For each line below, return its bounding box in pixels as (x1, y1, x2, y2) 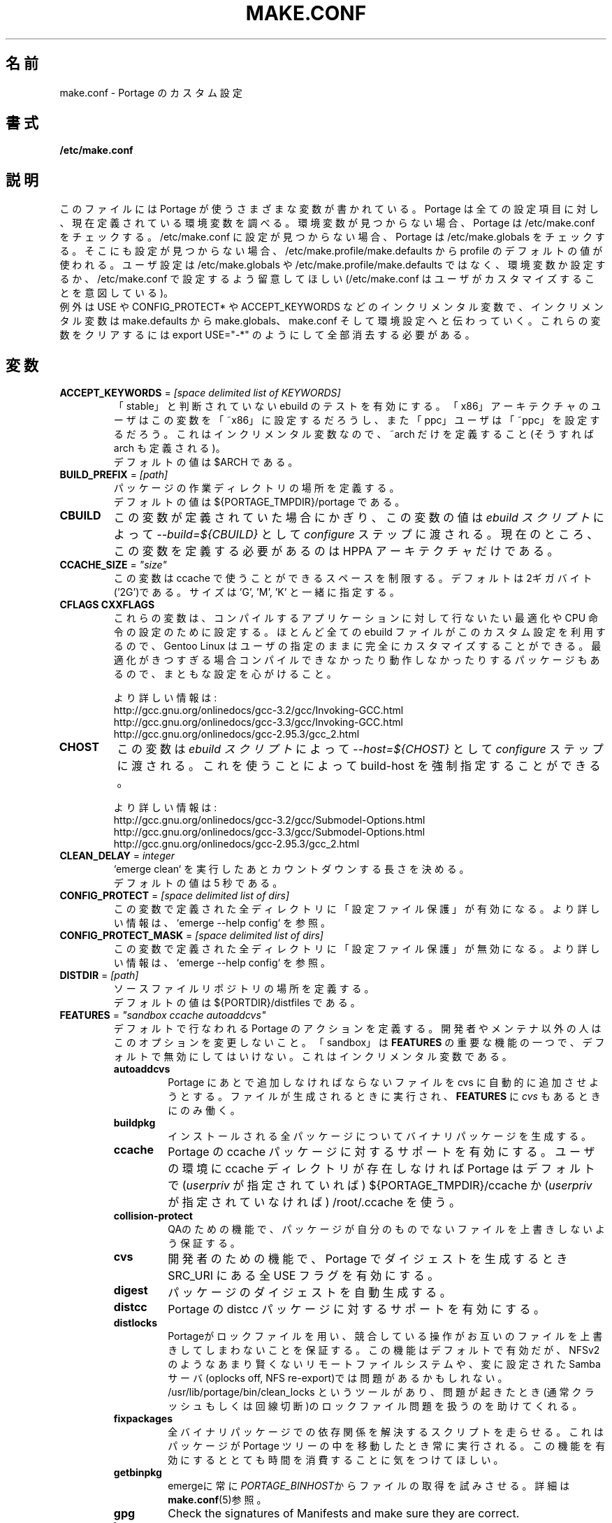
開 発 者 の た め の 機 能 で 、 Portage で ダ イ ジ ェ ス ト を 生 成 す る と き (168, 1252, 568, 1266)
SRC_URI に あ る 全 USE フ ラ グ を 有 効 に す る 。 (168, 1268, 439, 1283)
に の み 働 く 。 (168, 1104, 240, 1117)
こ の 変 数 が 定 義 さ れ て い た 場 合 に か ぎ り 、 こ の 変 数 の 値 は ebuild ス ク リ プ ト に (113, 510, 604, 525)
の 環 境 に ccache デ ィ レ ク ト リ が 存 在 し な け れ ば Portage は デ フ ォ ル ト (168, 1161, 595, 1176)
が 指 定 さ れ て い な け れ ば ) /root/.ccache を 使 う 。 (168, 1195, 461, 1210)
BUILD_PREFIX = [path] (59, 469, 168, 481)
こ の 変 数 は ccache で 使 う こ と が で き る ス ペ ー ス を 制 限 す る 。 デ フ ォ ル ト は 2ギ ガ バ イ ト (113, 572, 592, 585)
